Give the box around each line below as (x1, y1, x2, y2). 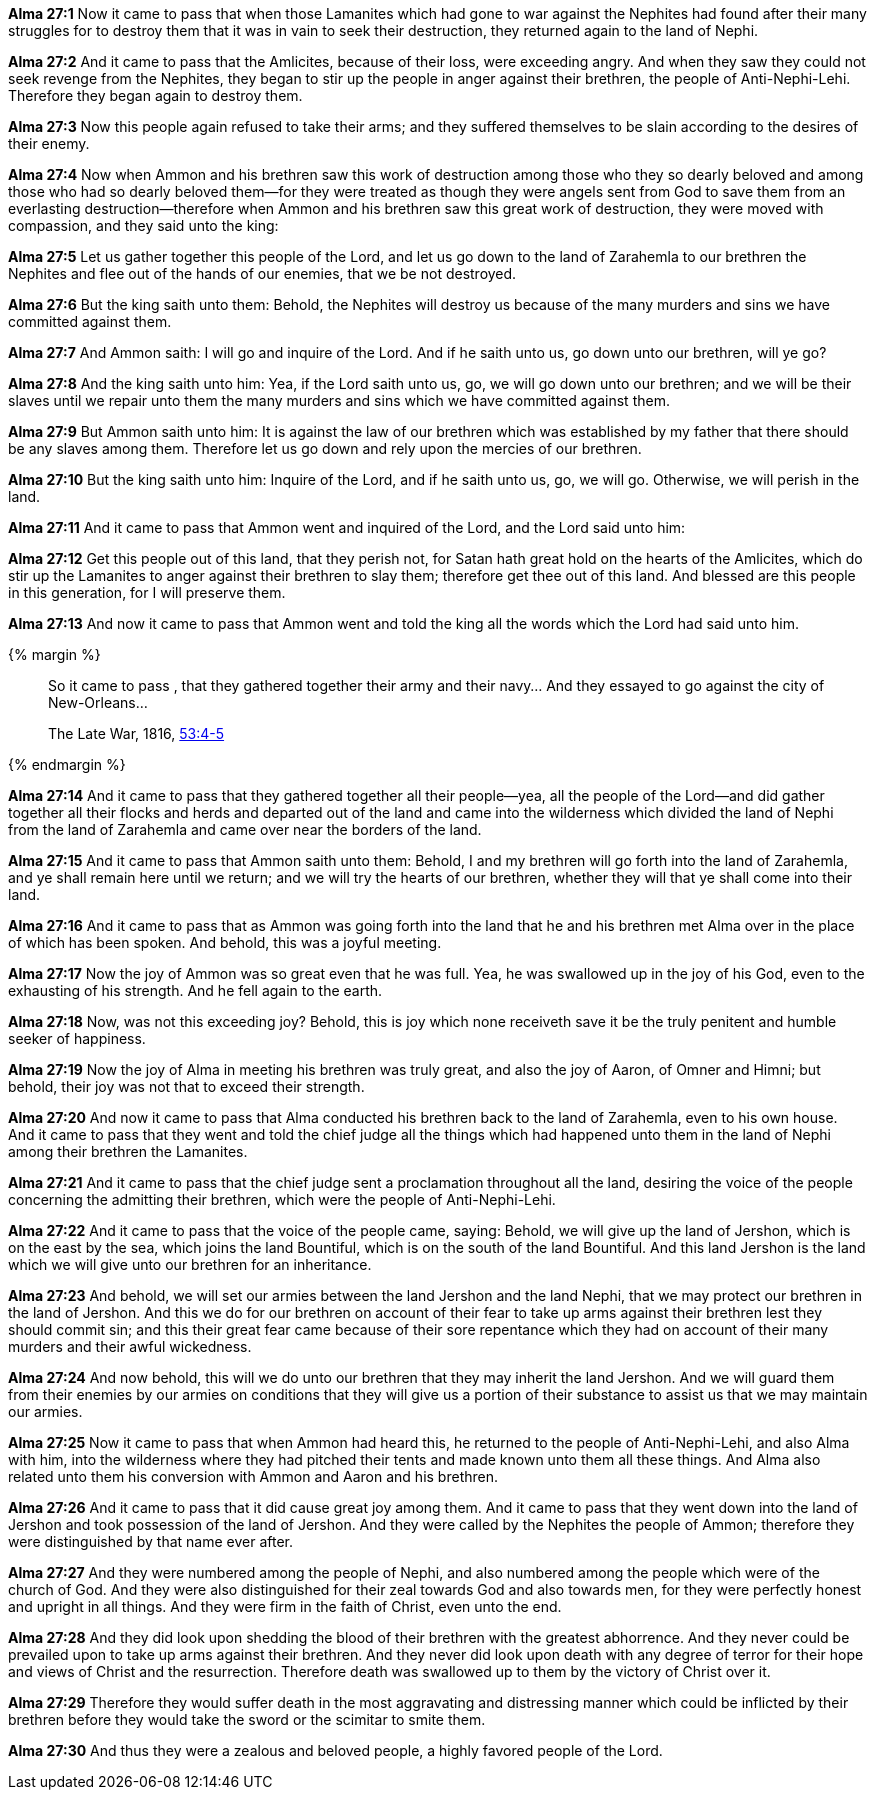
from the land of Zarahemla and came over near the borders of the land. (8, 821, 482, 838)
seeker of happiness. (8, 1030, 146, 1047)
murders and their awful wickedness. (8, 1338, 252, 1355)
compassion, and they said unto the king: (8, 217, 279, 234)
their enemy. (8, 135, 90, 152)
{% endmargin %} (8, 756, 126, 773)
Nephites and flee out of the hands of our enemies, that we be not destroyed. (8, 265, 517, 282)
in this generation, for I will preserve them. (8, 584, 286, 601)
